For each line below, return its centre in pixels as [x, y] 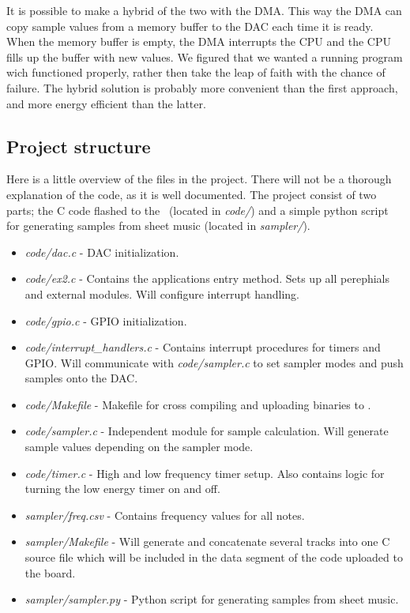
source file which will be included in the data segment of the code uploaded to [214, 557]
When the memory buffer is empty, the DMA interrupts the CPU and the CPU [199, 41]
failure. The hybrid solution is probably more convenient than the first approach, [202, 87]
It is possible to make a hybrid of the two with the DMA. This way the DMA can [204, 10]
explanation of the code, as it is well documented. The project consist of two [192, 194]
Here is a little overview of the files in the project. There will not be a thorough [199, 179]
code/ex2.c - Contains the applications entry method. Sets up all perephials [207, 278]
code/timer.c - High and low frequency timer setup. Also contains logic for [205, 473]
